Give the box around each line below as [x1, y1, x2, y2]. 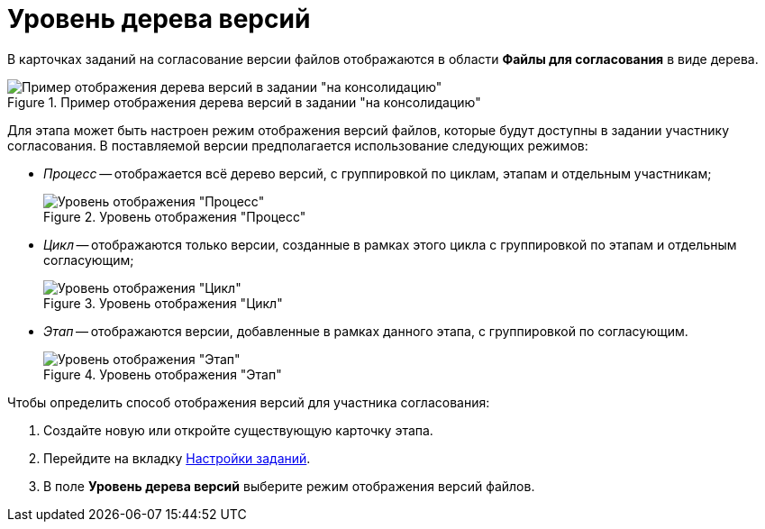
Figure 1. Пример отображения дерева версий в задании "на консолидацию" [7, 94, 481, 110]
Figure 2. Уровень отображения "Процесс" [43, 208, 306, 224]
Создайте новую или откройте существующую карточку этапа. [43, 422, 433, 438]
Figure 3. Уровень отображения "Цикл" [43, 295, 283, 311]
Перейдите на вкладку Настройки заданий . [43, 450, 311, 466]
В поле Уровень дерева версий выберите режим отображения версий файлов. [43, 478, 535, 494]
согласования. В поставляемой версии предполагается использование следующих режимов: [7, 137, 588, 153]
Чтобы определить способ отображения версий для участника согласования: [7, 394, 490, 410]
